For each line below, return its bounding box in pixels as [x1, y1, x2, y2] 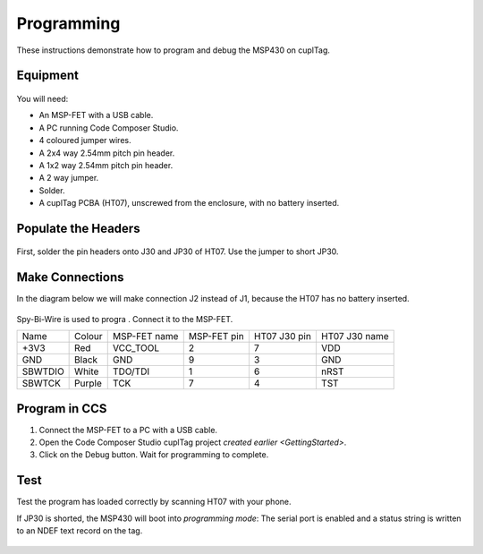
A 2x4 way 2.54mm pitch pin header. [38, 148, 175, 158]
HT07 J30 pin [253, 330, 312, 343]
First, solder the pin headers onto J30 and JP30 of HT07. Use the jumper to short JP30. [16, 246, 339, 257]
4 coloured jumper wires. [38, 135, 131, 146]
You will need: [16, 93, 69, 104]
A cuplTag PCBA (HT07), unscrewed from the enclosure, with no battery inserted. [38, 198, 340, 209]
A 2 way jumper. [38, 173, 99, 183]
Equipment [16, 68, 80, 83]
